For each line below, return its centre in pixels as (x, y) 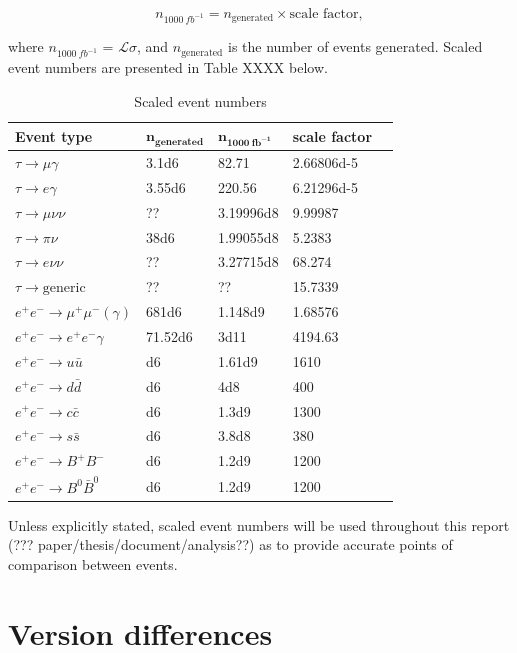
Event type (54, 135)
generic (64, 288)
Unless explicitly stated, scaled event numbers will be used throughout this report (259, 524)
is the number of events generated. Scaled (355, 46)
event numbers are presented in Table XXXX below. (168, 66)
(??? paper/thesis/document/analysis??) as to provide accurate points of (230, 544)
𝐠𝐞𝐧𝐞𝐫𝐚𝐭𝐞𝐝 (179, 141)
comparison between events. (93, 564)
